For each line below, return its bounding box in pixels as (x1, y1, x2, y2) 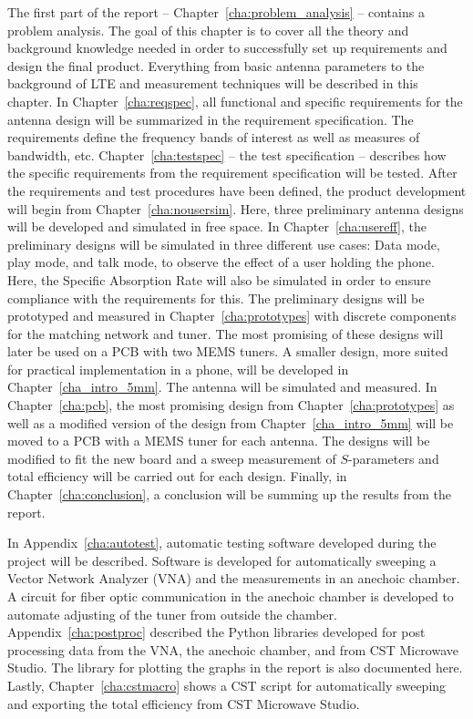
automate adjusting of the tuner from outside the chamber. (7, 604, 337, 623)
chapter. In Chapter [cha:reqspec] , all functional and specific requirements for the (7, 91, 463, 110)
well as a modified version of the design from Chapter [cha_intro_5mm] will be (7, 413, 454, 432)
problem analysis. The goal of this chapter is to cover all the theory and (7, 20, 409, 39)
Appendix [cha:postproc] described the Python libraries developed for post (7, 622, 426, 642)
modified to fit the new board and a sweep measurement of (7, 448, 336, 467)
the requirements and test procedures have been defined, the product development (7, 180, 467, 200)
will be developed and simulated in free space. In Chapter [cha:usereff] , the (7, 217, 427, 236)
